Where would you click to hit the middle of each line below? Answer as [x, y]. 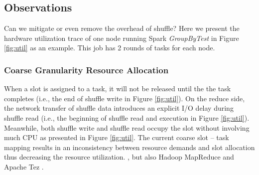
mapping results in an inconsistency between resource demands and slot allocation [129, 147]
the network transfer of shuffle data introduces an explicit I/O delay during [119, 108]
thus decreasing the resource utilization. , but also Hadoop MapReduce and [119, 157]
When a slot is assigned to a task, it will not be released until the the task [118, 88]
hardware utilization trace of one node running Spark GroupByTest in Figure [122, 38]
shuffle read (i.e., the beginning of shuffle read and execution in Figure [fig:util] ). [127, 117]
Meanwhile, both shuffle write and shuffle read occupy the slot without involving [127, 127]
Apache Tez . [24, 166]
